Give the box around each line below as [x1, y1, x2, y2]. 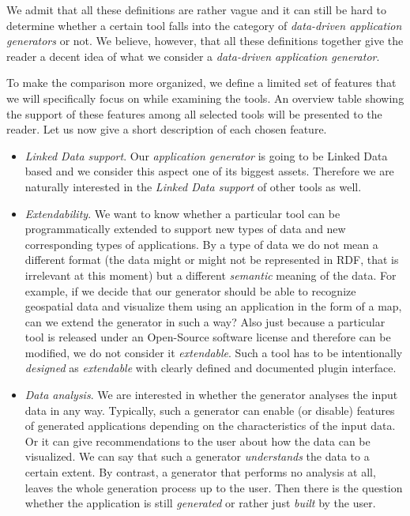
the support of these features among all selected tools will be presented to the [6, 105, 382, 122]
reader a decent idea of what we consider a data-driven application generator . [6, 47, 380, 64]
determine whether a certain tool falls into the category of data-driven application [6, 17, 402, 33]
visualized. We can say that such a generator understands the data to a [24, 448, 370, 465]
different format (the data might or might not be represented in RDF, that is [24, 251, 399, 268]
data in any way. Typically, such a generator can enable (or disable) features [24, 401, 395, 418]
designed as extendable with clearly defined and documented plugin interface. [24, 360, 397, 376]
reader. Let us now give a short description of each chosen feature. [6, 121, 327, 137]
